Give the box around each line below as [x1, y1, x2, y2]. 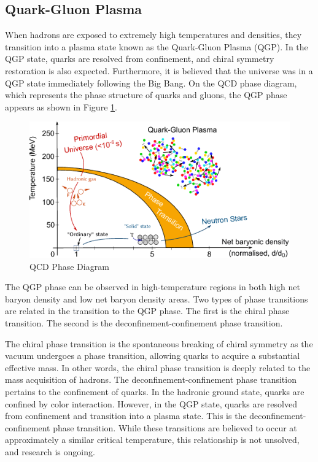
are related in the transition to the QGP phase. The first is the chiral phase [5, 304, 290, 317]
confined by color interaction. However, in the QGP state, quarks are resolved [5, 397, 297, 410]
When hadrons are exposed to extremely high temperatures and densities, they [5, 28, 302, 41]
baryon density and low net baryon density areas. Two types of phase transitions [5, 292, 308, 305]
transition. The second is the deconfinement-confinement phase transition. [5, 316, 283, 329]
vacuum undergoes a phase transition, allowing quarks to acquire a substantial [5, 349, 300, 362]
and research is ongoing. [5, 445, 95, 458]
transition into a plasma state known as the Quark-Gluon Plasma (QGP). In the [5, 40, 308, 53]
